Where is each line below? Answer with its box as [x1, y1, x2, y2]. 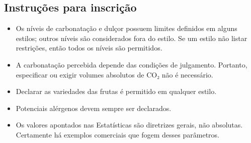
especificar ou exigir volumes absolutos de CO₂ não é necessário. [16, 69, 213, 79]
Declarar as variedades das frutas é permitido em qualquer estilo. [16, 86, 217, 96]
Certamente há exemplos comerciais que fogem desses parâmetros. [16, 129, 219, 139]
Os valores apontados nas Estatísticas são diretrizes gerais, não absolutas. [16, 119, 243, 130]
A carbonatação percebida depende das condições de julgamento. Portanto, [16, 59, 247, 69]
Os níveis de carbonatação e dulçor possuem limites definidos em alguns [16, 23, 237, 33]
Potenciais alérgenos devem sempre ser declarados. [16, 102, 172, 113]
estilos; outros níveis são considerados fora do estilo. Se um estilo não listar [16, 32, 247, 43]
